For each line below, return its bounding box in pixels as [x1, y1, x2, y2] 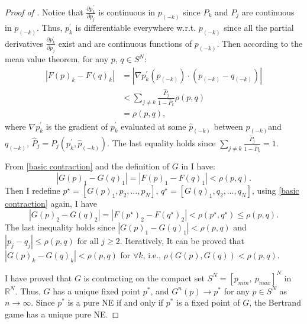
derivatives [5, 37, 44, 49]
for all [77, 235, 99, 247]
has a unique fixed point [53, 284, 141, 297]
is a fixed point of [176, 296, 240, 309]
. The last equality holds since [107, 136, 216, 149]
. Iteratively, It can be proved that [119, 235, 244, 247]
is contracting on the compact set [83, 271, 205, 284]
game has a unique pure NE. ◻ [5, 308, 119, 320]
